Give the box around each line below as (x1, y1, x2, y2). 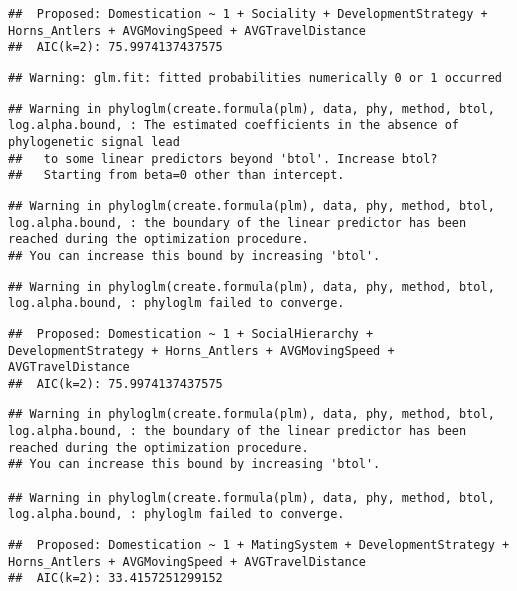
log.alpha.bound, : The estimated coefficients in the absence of (8, 118, 460, 133)
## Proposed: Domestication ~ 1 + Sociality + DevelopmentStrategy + (8, 7, 488, 21)
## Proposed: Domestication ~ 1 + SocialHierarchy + (8, 326, 374, 341)
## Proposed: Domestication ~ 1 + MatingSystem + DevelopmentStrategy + (8, 538, 510, 553)
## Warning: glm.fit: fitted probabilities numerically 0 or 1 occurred (8, 70, 502, 85)
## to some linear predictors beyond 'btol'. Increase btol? (8, 151, 438, 166)
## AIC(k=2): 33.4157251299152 (8, 571, 223, 586)
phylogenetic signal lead (8, 134, 180, 149)
